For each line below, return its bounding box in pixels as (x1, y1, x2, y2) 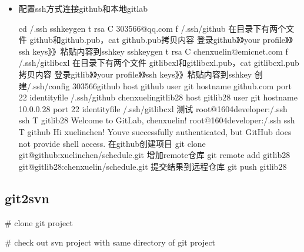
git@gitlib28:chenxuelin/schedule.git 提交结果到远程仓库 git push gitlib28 (18, 160, 287, 172)
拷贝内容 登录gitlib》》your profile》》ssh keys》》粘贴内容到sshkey (18, 68, 252, 80)
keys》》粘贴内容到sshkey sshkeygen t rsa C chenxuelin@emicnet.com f (32, 45, 288, 57)
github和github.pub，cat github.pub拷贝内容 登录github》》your (29, 33, 260, 46)
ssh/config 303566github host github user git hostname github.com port (33, 79, 292, 92)
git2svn (5, 189, 49, 207)
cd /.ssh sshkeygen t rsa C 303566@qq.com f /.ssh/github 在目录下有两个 (18, 22, 286, 34)
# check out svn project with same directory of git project (5, 236, 216, 248)
